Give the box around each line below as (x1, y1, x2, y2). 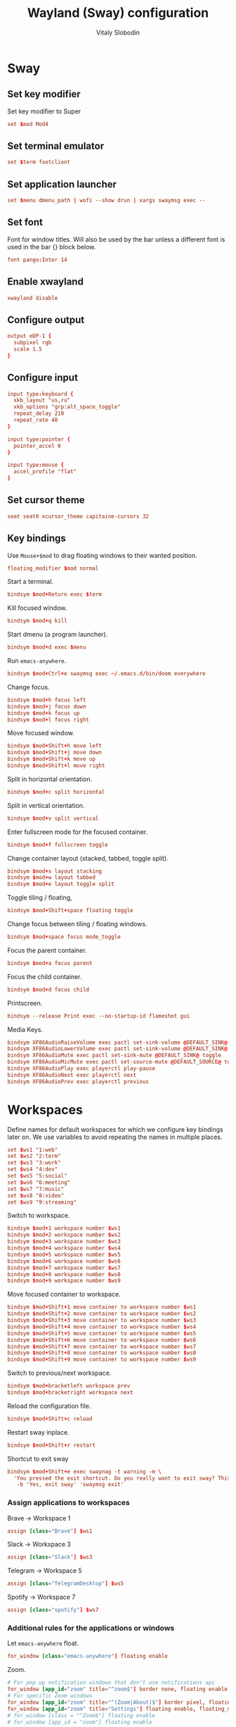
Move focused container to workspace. (7, 1290, 121, 1299)
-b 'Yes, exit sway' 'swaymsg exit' (16, 1481, 124, 1488)
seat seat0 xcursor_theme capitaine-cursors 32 (7, 513, 150, 520)
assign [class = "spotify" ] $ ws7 (7, 1607, 99, 1614)
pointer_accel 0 (13, 442, 61, 449)
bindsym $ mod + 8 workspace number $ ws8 (7, 1271, 121, 1278)
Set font (7, 216, 44, 228)
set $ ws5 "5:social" (7, 1173, 68, 1180)
